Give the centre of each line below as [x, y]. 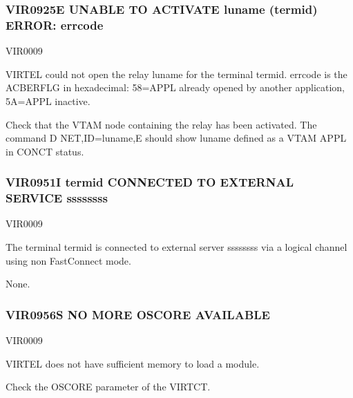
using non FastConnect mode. [68, 260]
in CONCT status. [45, 151]
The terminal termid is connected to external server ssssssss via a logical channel [176, 247]
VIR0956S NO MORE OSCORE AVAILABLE [138, 314]
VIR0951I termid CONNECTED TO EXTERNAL [150, 182]
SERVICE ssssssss [57, 198]
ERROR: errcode [55, 25]
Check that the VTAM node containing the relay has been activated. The [161, 124]
